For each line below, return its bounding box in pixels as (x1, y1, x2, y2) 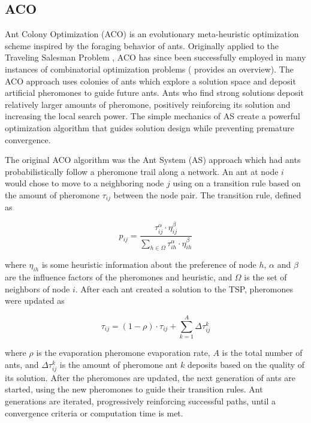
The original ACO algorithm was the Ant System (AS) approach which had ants (5, 153, 301, 166)
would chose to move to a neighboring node (5, 177, 164, 189)
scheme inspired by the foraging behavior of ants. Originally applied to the (5, 39, 279, 52)
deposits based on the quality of (187, 358, 305, 370)
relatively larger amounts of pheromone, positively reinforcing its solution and (5, 98, 291, 110)
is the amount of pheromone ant (59, 358, 178, 370)
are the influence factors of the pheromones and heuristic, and (5, 271, 233, 283)
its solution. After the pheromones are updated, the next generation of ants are (5, 371, 296, 383)
